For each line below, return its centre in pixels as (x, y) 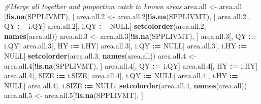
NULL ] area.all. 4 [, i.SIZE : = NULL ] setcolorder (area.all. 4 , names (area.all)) (126, 85)
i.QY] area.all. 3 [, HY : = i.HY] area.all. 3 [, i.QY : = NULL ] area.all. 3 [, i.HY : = (126, 46)
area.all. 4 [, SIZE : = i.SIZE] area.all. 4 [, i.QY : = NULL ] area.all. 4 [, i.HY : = (121, 75)
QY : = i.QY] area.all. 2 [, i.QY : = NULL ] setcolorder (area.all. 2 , (105, 26)
